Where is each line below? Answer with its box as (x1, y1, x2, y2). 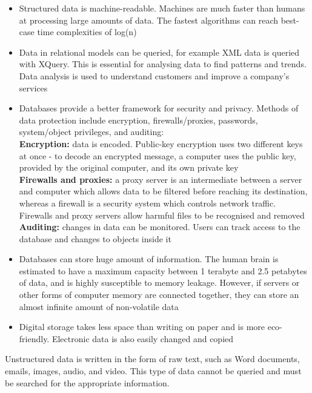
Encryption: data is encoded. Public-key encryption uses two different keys (19, 137, 303, 150)
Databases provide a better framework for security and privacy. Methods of (19, 102, 299, 114)
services (19, 81, 48, 94)
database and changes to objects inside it (19, 232, 171, 245)
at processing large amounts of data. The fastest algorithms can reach (19, 13, 278, 26)
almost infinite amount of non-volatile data (19, 300, 179, 312)
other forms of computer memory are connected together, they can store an (19, 288, 299, 301)
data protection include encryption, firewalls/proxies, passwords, (19, 113, 258, 126)
